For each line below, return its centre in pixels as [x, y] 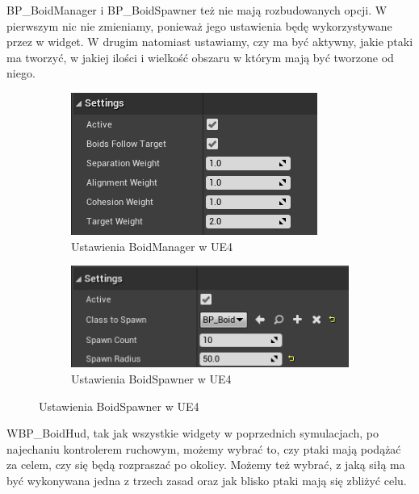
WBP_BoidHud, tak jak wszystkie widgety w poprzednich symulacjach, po [193, 433]
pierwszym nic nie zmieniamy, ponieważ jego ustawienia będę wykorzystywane [199, 25]
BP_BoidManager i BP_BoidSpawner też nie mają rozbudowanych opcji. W [197, 10]
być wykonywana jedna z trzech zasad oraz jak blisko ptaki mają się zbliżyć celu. [207, 481]
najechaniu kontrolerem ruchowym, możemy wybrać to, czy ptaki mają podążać [204, 448]
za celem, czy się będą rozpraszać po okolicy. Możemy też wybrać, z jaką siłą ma [206, 465]
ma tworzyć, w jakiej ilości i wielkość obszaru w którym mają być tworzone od [200, 57]
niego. [21, 73]
